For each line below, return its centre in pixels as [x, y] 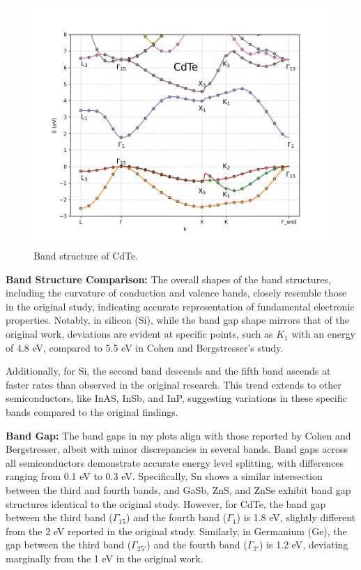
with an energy [323, 334]
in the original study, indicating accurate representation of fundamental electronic [180, 306]
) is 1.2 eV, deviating [304, 545]
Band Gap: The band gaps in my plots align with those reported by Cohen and [178, 435]
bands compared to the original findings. [92, 412]
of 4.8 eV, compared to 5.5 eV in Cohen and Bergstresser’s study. [145, 347]
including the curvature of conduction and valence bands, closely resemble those [176, 293]
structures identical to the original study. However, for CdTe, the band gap [166, 503]
